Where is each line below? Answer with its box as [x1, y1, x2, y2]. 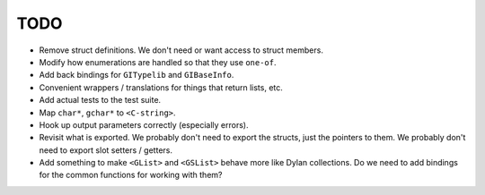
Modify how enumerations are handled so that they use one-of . [39, 56, 277, 67]
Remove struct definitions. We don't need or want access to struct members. [39, 45, 323, 55]
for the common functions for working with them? [39, 170, 223, 181]
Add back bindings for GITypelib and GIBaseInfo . [39, 70, 234, 81]
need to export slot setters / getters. [39, 144, 172, 156]
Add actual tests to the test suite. [39, 95, 162, 106]
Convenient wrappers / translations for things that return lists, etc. [39, 81, 283, 93]
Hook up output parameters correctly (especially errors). [39, 119, 249, 130]
